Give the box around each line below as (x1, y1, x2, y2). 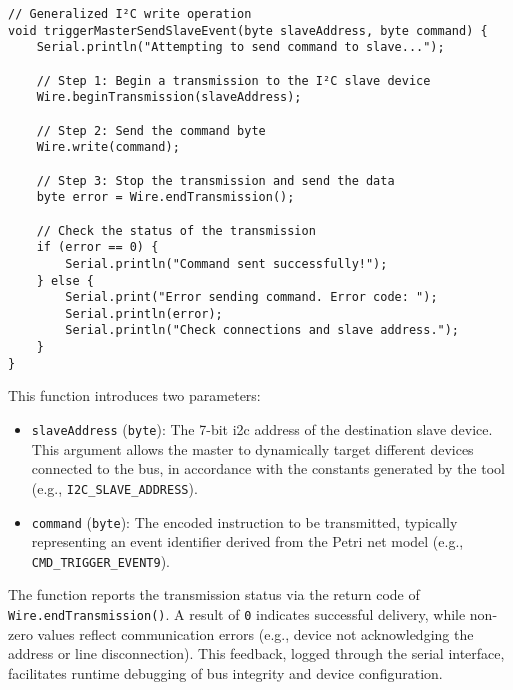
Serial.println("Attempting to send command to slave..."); (36, 40, 445, 55)
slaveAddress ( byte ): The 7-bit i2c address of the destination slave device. (31, 419, 493, 440)
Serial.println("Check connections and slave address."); (65, 323, 460, 338)
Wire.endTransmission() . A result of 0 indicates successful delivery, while (8, 604, 466, 625)
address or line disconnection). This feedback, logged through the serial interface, (8, 643, 505, 664)
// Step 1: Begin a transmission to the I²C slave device (36, 73, 431, 88)
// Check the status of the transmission (36, 223, 316, 238)
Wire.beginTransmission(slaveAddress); (36, 90, 302, 105)
